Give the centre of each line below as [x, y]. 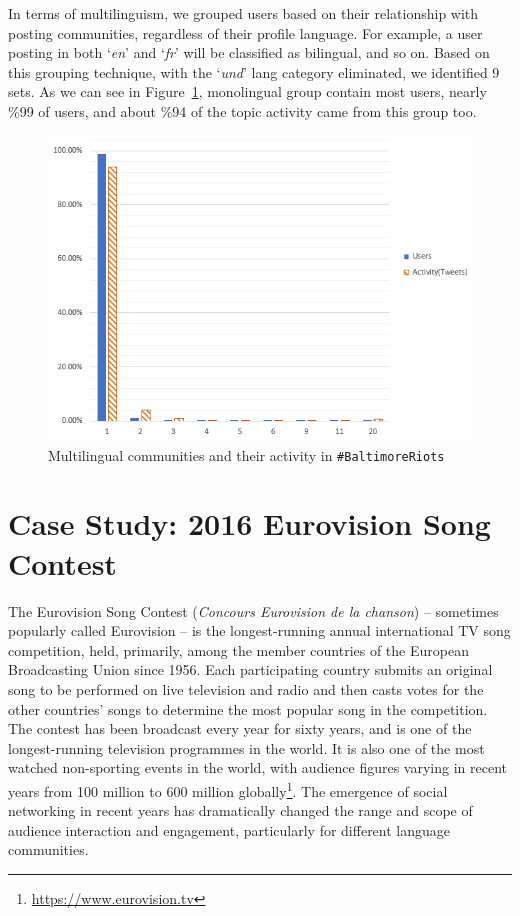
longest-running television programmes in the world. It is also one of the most [246, 747]
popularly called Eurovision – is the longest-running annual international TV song [259, 630]
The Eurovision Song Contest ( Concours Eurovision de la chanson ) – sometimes [253, 610]
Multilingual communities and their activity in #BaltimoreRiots [246, 454]
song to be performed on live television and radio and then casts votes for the [246, 688]
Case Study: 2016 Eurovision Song [249, 523]
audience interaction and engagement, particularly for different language [229, 829]
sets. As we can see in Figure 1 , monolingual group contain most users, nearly [247, 91]
